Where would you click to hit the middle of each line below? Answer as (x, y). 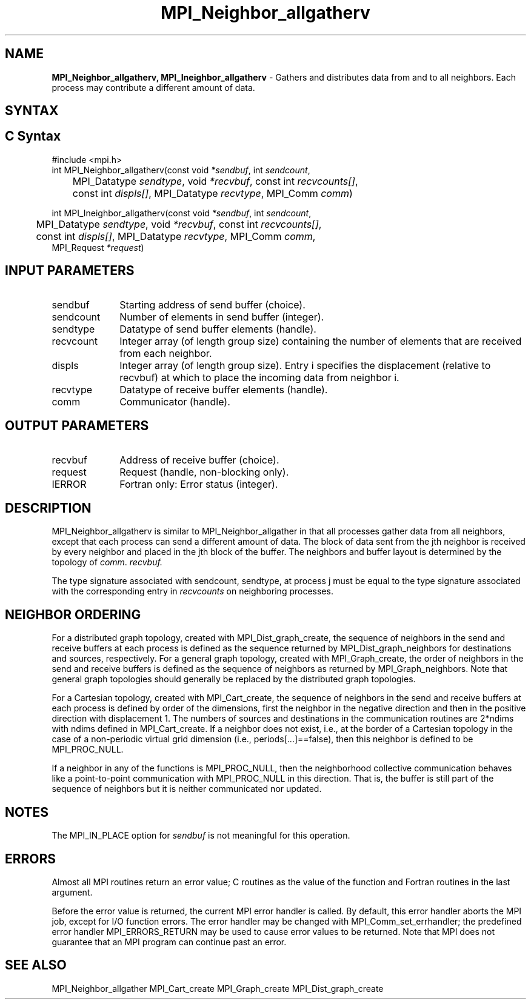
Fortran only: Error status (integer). (199, 484)
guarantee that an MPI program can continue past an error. (169, 942)
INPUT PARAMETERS (70, 271)
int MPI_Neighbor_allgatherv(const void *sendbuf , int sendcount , (181, 170)
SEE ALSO (36, 965)
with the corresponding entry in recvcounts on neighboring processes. (192, 591)
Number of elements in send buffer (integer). (222, 317)
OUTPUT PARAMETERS (77, 426)
